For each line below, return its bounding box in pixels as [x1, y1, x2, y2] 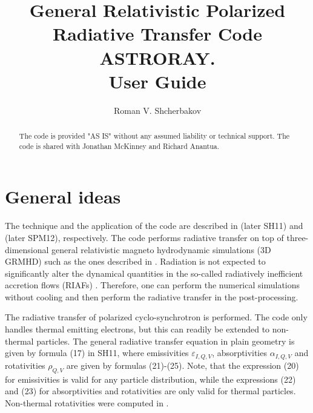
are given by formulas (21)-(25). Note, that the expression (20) [66, 358, 299, 371]
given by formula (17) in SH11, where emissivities [5, 346, 189, 359]
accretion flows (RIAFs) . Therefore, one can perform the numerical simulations [5, 279, 300, 291]
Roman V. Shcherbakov [113, 104, 202, 116]
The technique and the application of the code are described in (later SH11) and [5, 219, 303, 232]
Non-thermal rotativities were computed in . [5, 396, 169, 409]
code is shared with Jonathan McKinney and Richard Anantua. [19, 140, 220, 151]
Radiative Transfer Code [52, 21, 263, 46]
